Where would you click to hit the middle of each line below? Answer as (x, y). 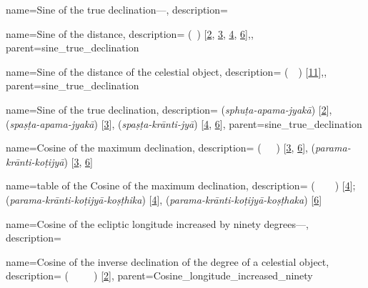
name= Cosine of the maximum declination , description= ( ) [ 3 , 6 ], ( (161, 148)
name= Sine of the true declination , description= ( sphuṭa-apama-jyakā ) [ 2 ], (169, 109)
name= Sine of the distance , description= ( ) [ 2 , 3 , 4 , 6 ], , (130, 33)
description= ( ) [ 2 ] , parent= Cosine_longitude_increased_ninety (159, 275)
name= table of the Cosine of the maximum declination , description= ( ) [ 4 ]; (181, 185)
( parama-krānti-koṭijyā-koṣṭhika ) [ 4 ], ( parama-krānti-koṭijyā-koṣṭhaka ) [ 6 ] (164, 199)
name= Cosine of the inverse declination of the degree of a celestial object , (168, 261)
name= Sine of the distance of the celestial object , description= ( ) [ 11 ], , (166, 71)
